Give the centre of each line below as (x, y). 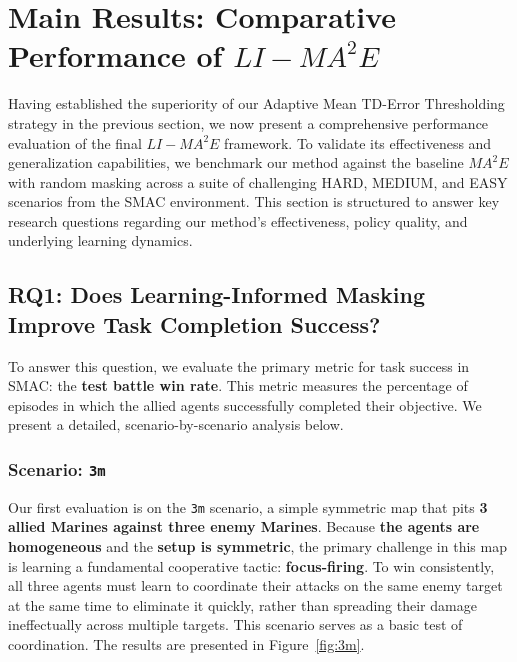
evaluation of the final (75, 142)
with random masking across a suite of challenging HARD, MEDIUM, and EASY (258, 181)
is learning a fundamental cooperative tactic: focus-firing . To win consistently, (251, 565)
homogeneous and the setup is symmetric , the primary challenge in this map (257, 546)
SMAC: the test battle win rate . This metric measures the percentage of (238, 385)
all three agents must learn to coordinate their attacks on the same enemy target (255, 585)
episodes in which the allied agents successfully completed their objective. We (245, 404)
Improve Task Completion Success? (194, 323)
